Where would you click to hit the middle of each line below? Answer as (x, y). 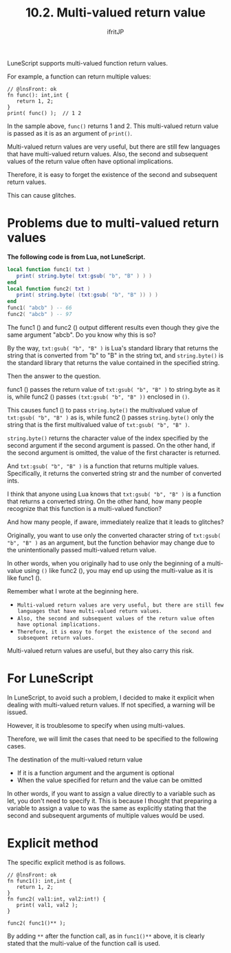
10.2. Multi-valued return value (115, 13)
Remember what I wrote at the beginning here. (73, 591)
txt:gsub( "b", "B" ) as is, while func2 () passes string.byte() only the (111, 417)
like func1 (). (24, 578)
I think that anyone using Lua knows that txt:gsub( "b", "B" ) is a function (114, 494)
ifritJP (115, 32)
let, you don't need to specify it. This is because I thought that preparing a (112, 801)
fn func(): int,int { (38, 95)
